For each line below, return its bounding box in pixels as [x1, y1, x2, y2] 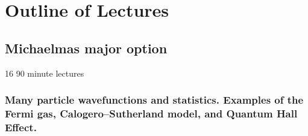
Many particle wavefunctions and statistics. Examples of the [5, 92, 304, 107]
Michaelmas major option [5, 38, 168, 57]
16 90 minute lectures [5, 67, 84, 79]
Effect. [5, 119, 37, 134]
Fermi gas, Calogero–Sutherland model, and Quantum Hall [5, 106, 298, 121]
